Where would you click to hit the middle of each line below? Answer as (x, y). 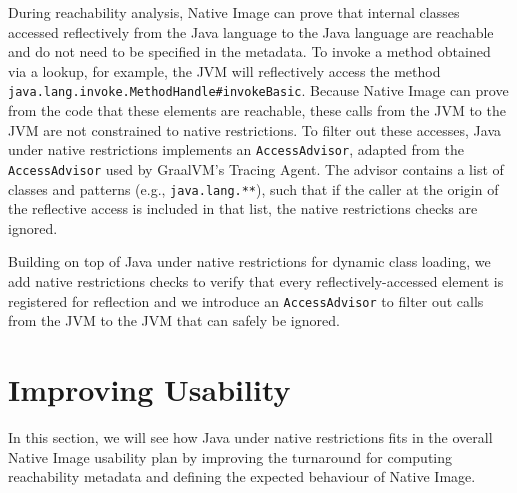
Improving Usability (149, 389)
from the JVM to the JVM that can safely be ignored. (174, 320)
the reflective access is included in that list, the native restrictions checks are (243, 208)
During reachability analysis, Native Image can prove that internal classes (234, 12)
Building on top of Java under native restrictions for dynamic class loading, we (249, 261)
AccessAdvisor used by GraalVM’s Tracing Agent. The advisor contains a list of (256, 168)
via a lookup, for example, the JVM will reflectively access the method (224, 70)
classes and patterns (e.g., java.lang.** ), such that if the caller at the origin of (253, 188)
